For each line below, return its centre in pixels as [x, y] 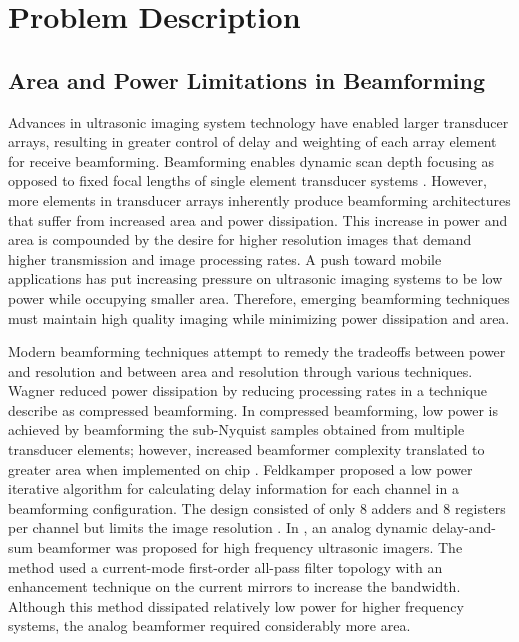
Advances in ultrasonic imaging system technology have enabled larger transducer [258, 121]
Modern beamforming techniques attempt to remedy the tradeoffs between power [257, 351]
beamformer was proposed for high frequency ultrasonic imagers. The [250, 547]
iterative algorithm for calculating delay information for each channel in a [233, 488]
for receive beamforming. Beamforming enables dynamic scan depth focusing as [251, 160]
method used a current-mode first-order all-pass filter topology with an [225, 566]
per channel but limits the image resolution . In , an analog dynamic [218, 527]
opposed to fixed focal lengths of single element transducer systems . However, [247, 180]
